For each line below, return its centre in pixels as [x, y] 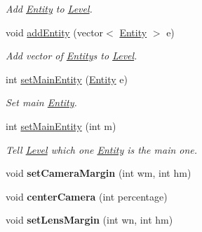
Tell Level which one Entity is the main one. [102, 149]
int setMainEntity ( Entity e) [67, 79]
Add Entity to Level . [49, 8]
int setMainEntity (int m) [61, 125]
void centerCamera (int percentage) [87, 196]
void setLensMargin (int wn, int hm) [89, 220]
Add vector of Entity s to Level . [72, 56]
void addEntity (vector [55, 32]
